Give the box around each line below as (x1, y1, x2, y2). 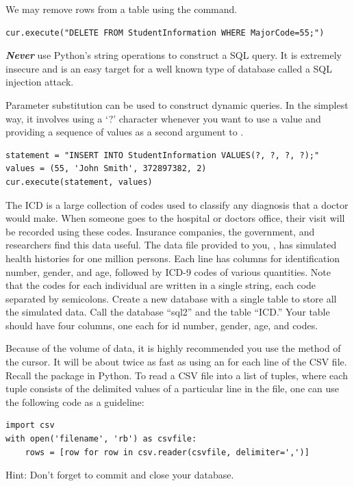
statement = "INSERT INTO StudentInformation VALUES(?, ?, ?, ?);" (5, 150, 320, 160)
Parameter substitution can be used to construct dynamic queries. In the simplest (5, 97, 349, 112)
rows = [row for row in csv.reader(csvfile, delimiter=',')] (25, 447, 309, 457)
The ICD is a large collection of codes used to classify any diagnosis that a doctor (5, 197, 349, 212)
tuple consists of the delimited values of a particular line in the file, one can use (5, 381, 339, 396)
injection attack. (5, 75, 74, 89)
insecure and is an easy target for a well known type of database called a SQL (5, 61, 332, 75)
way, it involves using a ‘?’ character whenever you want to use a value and (5, 111, 321, 125)
